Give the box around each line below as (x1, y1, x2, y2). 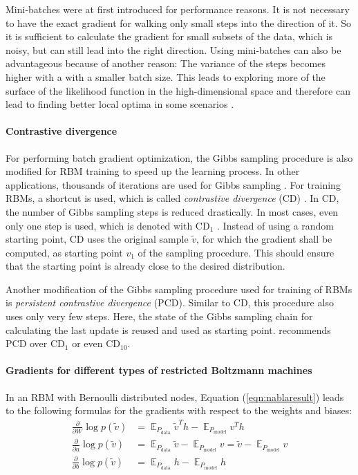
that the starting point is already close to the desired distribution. (6, 259, 285, 273)
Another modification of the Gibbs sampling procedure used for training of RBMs (6, 281, 352, 296)
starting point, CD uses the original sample (6, 232, 189, 246)
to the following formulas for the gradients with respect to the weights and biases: (6, 403, 352, 418)
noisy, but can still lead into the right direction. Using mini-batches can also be (6, 42, 341, 57)
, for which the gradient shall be (196, 232, 332, 246)
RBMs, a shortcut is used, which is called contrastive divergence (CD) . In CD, (6, 191, 339, 205)
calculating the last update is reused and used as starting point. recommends (6, 322, 331, 337)
